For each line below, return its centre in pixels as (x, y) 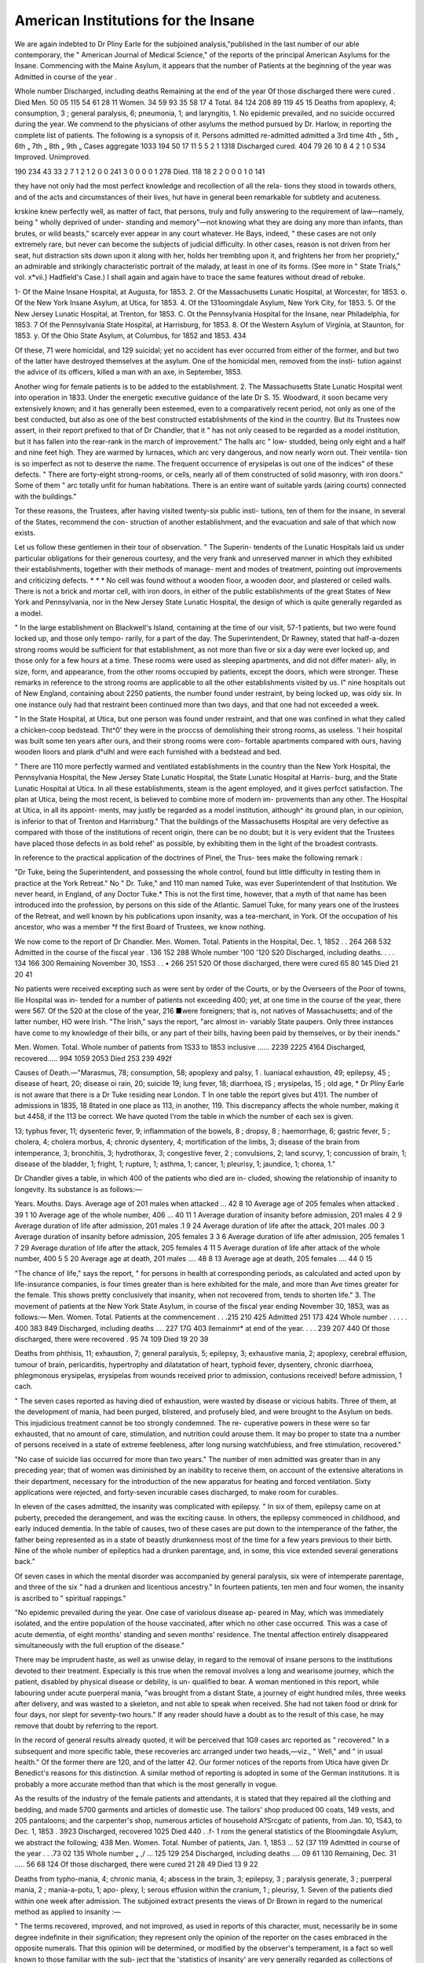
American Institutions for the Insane (135, 20)
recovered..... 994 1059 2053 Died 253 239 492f (93, 1058)
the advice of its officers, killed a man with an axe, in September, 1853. (128, 372)
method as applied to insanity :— (68, 1912)
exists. (25, 532)
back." (25, 1562)
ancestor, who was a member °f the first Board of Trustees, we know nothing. (140, 927)
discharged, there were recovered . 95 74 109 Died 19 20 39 (111, 1339)
